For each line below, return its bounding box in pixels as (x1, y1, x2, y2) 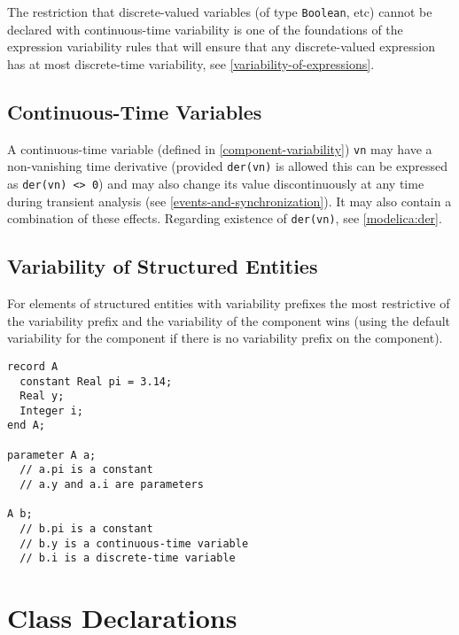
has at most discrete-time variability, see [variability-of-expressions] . (7, 54, 375, 73)
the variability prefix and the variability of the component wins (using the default (7, 311, 451, 329)
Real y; (19, 390, 65, 403)
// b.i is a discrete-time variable (19, 552, 236, 565)
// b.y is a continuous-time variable (19, 537, 249, 550)
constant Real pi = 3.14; (19, 375, 173, 388)
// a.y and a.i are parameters (19, 478, 204, 492)
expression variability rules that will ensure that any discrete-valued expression (7, 37, 435, 56)
